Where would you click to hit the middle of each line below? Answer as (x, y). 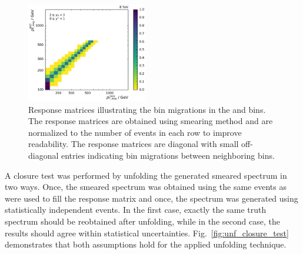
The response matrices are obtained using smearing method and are (151, 121)
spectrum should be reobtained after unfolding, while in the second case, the (142, 221)
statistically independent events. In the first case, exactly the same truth (136, 210)
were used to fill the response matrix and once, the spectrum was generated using (151, 198)
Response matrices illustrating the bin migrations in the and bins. (147, 109)
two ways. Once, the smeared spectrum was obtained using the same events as (146, 187)
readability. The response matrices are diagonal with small (134, 144)
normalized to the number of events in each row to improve (135, 132)
